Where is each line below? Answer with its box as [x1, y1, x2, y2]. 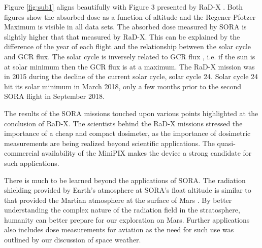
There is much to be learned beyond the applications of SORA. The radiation [4, 174, 246, 185]
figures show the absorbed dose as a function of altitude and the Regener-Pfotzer [4, 11, 256, 22]
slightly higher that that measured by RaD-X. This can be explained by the [4, 31, 240, 42]
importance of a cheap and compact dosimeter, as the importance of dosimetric [4, 128, 251, 138]
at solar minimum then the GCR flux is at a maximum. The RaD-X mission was [4, 61, 255, 72]
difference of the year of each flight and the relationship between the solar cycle [4, 41, 251, 52]
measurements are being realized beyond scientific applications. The [4, 137, 215, 148]
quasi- [217, 137, 236, 148]
